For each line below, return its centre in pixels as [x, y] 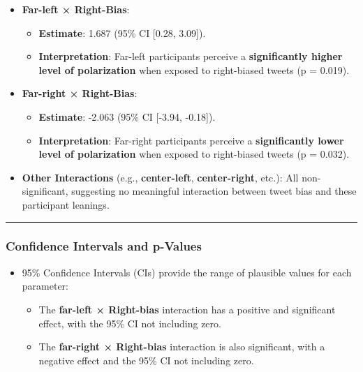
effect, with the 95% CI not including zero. [130, 323]
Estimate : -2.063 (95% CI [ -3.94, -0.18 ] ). [127, 116]
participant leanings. [66, 204]
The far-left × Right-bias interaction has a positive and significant [187, 309]
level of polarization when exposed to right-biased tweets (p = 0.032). [194, 154]
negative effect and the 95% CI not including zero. [146, 360]
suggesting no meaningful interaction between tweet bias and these [214, 191]
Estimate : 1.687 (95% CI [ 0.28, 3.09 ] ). [122, 32]
